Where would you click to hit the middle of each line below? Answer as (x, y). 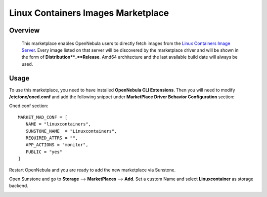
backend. (19, 186)
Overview (24, 30)
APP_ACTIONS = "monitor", (57, 145)
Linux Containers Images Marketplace (89, 13)
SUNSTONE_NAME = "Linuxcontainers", (71, 131)
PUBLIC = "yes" (44, 152)
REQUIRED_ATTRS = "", (52, 138)
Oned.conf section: (29, 106)
